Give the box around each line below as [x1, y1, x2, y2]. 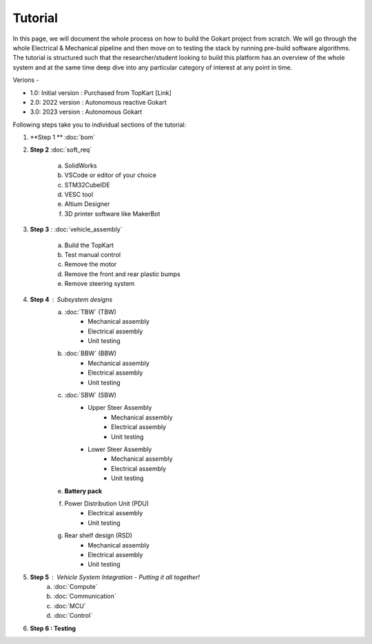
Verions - [12, 76, 39, 84]
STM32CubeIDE [64, 180, 110, 189]
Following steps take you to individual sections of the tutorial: [12, 121, 187, 129]
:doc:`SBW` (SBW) [64, 391, 117, 399]
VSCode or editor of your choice [64, 171, 156, 179]
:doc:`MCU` [53, 601, 86, 610]
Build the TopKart [64, 241, 114, 249]
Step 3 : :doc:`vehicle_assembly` [30, 225, 123, 233]
